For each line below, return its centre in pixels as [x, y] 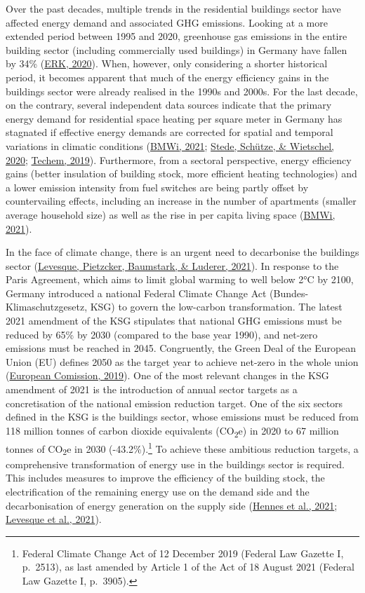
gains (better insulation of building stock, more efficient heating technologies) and [181, 173]
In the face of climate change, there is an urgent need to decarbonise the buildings [182, 252]
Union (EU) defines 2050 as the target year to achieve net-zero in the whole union [182, 361]
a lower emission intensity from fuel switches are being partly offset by [157, 187]
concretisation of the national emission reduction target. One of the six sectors [174, 403]
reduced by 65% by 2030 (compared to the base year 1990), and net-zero [162, 334]
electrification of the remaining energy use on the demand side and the [158, 491]
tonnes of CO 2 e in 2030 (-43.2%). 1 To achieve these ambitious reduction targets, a [182, 448]
